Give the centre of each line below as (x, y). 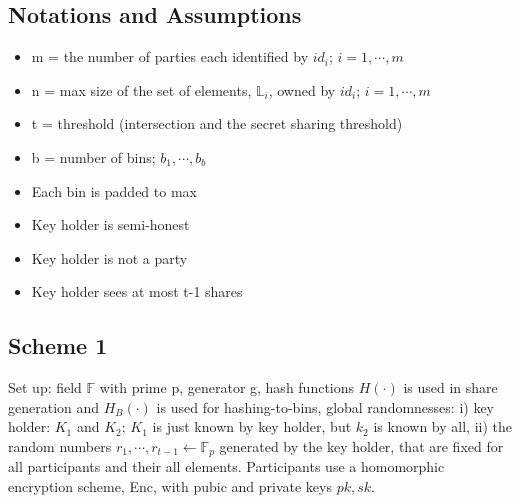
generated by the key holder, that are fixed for (361, 445)
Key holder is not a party (109, 257)
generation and (54, 406)
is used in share (450, 387)
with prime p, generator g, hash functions (227, 387)
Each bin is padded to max (114, 190)
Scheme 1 (58, 345)
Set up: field (45, 387)
